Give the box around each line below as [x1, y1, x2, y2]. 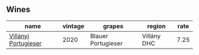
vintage [62, 22, 85, 30]
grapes [102, 22, 124, 30]
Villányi [9, 32, 30, 40]
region [147, 22, 166, 30]
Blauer [89, 32, 108, 40]
